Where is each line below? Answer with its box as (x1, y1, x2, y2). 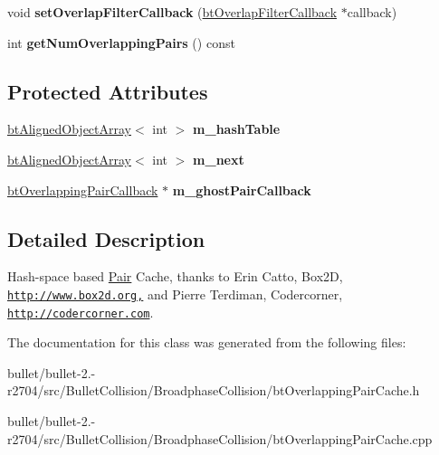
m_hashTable (193, 119, 281, 138)
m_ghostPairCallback (172, 180, 311, 199)
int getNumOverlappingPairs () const (7, 33, 235, 52)
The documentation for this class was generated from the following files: (7, 333, 406, 352)
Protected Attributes (7, 77, 208, 105)
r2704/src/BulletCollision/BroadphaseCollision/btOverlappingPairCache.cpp (7, 429, 433, 448)
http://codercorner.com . (7, 302, 154, 321)
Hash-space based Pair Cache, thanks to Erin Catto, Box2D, (7, 267, 343, 286)
